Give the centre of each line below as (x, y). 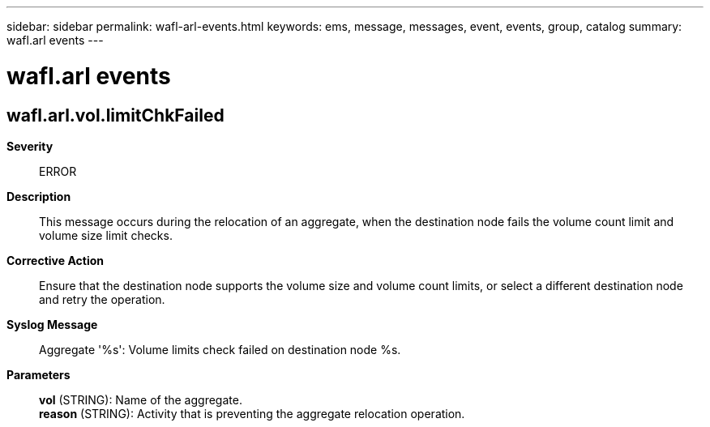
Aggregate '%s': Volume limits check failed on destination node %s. (220, 349)
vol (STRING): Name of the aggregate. (141, 399)
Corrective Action (55, 260)
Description (39, 196)
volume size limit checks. (106, 235)
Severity (30, 146)
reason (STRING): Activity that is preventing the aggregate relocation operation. (252, 413)
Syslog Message (52, 324)
